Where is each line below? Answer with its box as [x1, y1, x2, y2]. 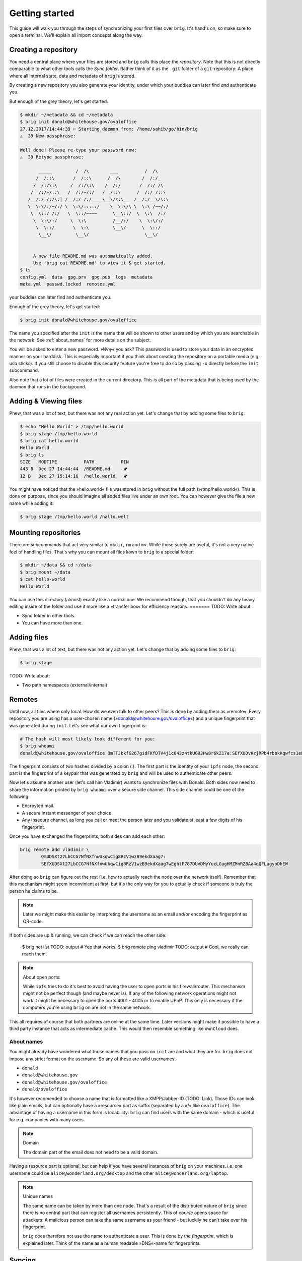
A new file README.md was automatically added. [33, 253, 153, 259]
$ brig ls [20, 452, 44, 457]
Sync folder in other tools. [22, 613, 75, 619]
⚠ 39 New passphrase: [20, 133, 76, 139]
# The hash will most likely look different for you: [20, 736, 156, 741]
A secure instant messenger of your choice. [22, 810, 113, 816]
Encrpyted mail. [22, 803, 55, 809]
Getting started [9, 8, 74, 19]
